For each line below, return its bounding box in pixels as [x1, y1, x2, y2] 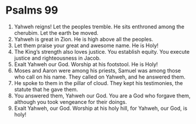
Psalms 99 [5, 4, 58, 17]
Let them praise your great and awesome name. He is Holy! [14, 42, 159, 49]
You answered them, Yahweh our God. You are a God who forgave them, [14, 92, 191, 99]
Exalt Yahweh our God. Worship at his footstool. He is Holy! [14, 60, 158, 68]
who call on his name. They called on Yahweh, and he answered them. [14, 73, 185, 80]
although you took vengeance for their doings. [14, 98, 128, 105]
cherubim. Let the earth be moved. [14, 29, 99, 36]
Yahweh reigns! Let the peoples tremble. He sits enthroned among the [14, 23, 185, 30]
